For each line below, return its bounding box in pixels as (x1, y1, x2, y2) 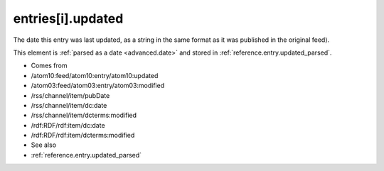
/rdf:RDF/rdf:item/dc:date (31, 121, 106, 129)
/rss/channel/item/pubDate (31, 91, 110, 99)
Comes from (31, 61, 68, 70)
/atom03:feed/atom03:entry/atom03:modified (31, 82, 165, 90)
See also (31, 140, 57, 149)
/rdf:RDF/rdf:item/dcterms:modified (31, 131, 135, 140)
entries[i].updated (13, 11, 124, 26)
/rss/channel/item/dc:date (31, 101, 107, 109)
